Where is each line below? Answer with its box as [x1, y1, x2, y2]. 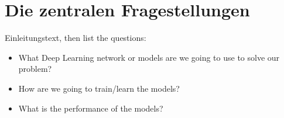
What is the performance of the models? [18, 102, 163, 114]
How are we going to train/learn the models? [18, 82, 180, 94]
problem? [18, 63, 52, 75]
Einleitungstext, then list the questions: [5, 32, 146, 44]
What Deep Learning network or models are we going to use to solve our [18, 51, 280, 63]
